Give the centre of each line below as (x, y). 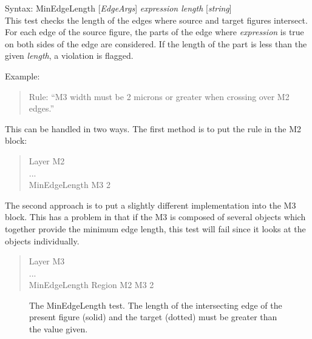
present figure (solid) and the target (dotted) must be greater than (153, 317)
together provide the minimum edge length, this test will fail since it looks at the (155, 228)
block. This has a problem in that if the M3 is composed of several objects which (155, 217)
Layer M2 (47, 160)
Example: (22, 76)
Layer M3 (47, 261)
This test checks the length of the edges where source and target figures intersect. (156, 20)
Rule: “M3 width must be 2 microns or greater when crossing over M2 (159, 96)
